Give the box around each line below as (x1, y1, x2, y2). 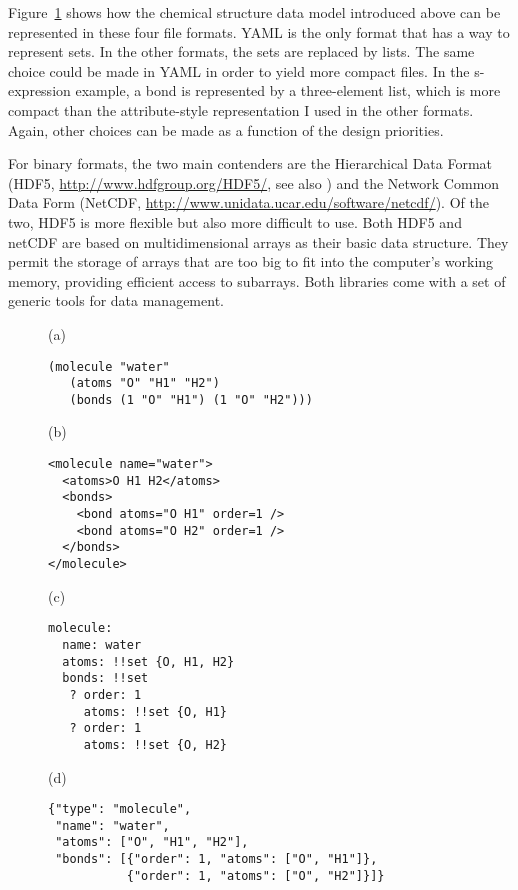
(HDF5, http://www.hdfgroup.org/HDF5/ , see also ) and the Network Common (8, 172, 500, 193)
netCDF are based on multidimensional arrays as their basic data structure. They (8, 231, 509, 252)
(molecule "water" (48, 359, 170, 374)
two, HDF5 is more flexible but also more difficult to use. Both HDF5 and (8, 211, 462, 232)
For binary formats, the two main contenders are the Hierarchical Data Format (8, 153, 493, 174)
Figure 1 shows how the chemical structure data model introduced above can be (8, 2, 501, 22)
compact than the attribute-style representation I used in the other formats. (8, 99, 474, 120)
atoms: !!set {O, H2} (83, 737, 227, 752)
